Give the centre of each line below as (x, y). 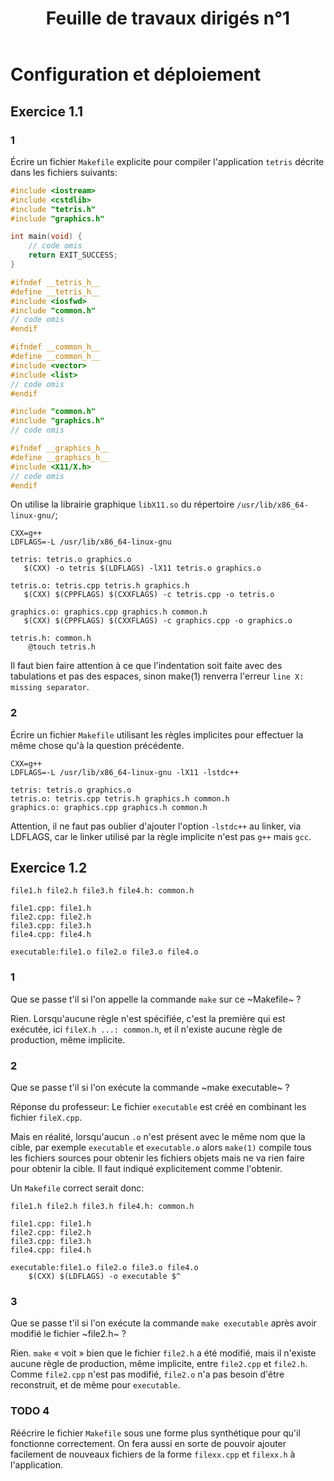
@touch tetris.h (62, 647)
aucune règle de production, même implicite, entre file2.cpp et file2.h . (159, 1364)
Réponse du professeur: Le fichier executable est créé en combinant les (158, 1107)
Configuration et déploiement (136, 74)
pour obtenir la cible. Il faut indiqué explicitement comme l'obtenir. (146, 1169)
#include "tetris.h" (53, 209)
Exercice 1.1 (47, 111)
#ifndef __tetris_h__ (55, 282)
